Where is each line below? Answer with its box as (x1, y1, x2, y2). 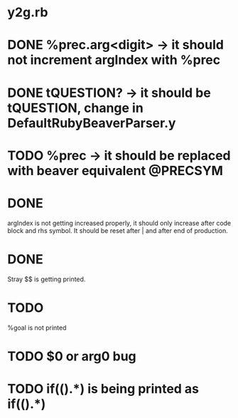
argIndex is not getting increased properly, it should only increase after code (7, 219, 232, 227)
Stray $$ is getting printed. (7, 275, 86, 283)
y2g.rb (7, 4, 48, 21)
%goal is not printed (7, 323, 67, 332)
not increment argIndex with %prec (7, 52, 221, 68)
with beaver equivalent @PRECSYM (7, 162, 224, 179)
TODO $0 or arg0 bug (7, 348, 136, 364)
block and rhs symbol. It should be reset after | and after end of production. (7, 226, 229, 235)
